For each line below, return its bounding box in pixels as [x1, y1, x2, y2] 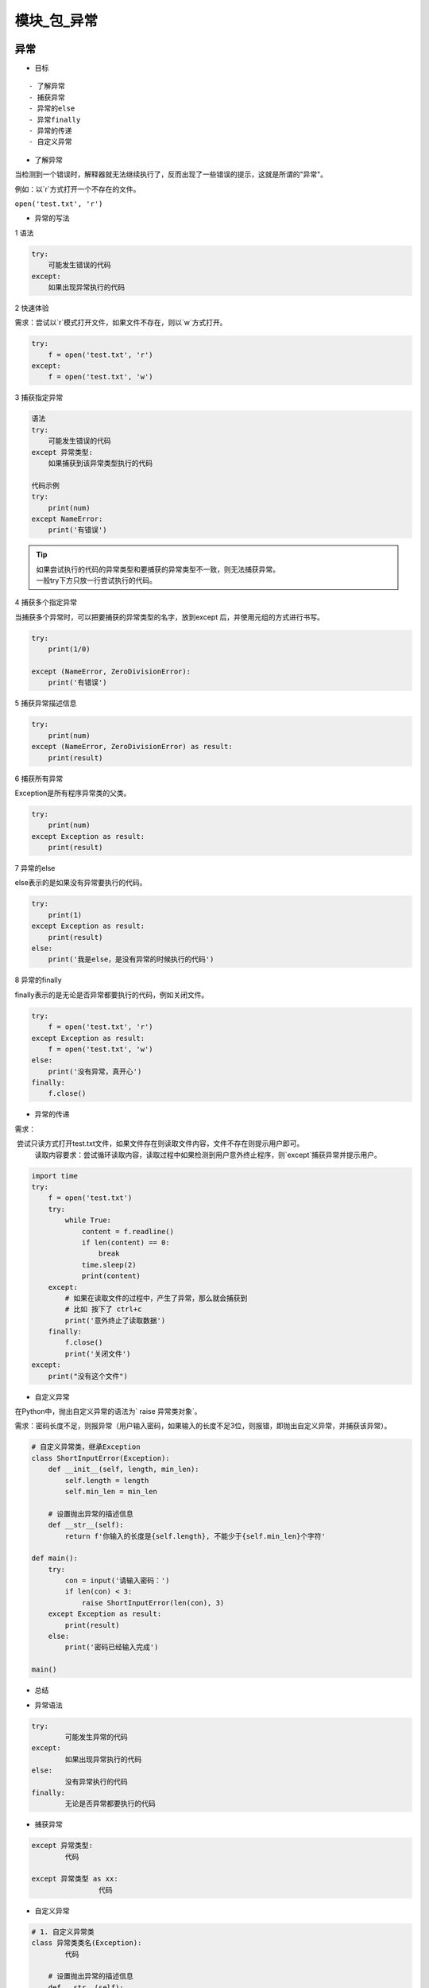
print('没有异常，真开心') [48, 1066, 142, 1076]
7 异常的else [14, 864, 56, 873]
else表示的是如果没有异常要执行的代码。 [14, 878, 147, 887]
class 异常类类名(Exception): [31, 1939, 142, 1947]
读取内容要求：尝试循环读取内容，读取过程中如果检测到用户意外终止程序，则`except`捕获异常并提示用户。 [34, 1150, 381, 1159]
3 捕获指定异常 [14, 393, 64, 402]
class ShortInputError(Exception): [31, 1454, 170, 1462]
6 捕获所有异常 [14, 774, 64, 783]
